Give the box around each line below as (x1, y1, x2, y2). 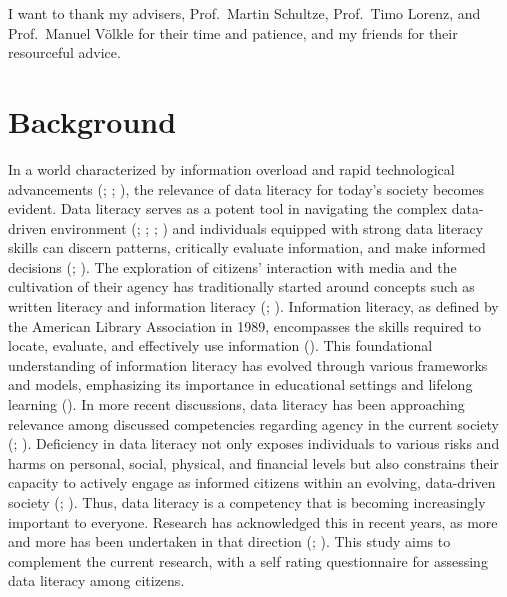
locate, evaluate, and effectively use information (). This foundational (8, 335, 433, 356)
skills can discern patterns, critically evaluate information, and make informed (8, 237, 486, 258)
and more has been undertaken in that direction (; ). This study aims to (8, 531, 451, 552)
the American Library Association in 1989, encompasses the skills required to (8, 315, 482, 336)
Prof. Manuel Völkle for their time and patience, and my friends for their (8, 22, 458, 43)
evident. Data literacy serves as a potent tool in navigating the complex (8, 198, 448, 219)
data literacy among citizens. (8, 570, 185, 591)
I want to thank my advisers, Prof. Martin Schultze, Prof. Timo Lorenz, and (8, 3, 481, 23)
